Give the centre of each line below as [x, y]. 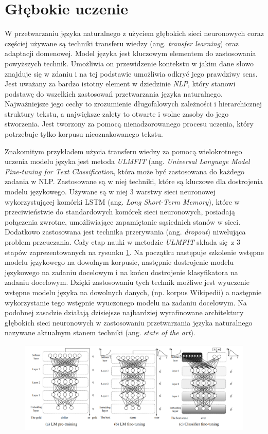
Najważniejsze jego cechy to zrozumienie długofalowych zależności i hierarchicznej [133, 104]
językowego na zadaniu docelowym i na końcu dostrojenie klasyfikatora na [121, 272]
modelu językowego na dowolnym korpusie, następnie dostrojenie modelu [119, 262]
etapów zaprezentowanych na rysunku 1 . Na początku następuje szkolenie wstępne [134, 252]
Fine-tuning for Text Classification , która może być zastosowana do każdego [125, 171]
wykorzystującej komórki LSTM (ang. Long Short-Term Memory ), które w [122, 201]
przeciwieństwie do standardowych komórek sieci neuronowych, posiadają [120, 212]
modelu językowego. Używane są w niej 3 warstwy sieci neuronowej [110, 192]
